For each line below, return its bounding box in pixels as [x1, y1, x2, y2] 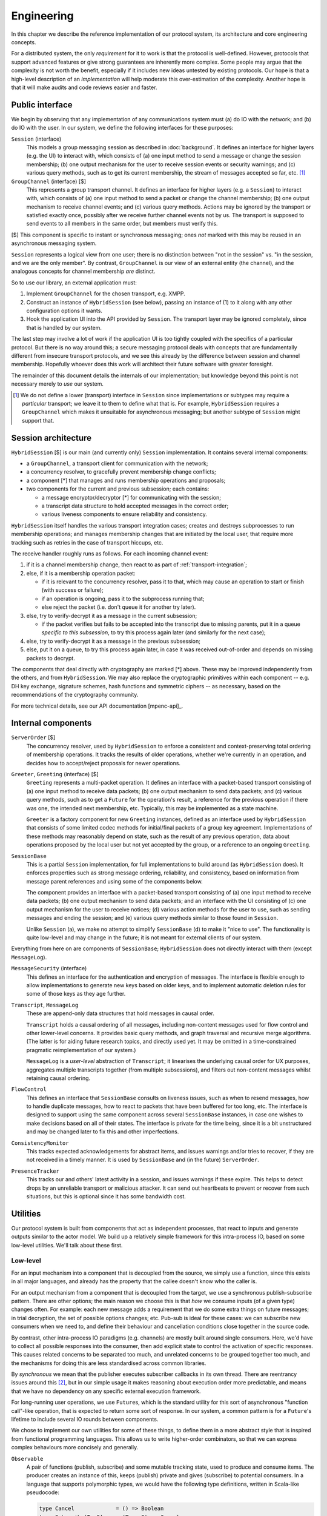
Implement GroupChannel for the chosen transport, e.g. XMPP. [26, 290, 186, 297]
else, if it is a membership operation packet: [26, 569, 136, 577]
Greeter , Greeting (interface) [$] [11, 771, 99, 777]
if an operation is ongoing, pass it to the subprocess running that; [41, 595, 205, 602]
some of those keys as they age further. [26, 990, 126, 998]
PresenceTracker [11, 1167, 60, 1175]
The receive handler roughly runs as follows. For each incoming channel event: [11, 549, 208, 557]
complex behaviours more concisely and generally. [11, 1444, 139, 1451]
